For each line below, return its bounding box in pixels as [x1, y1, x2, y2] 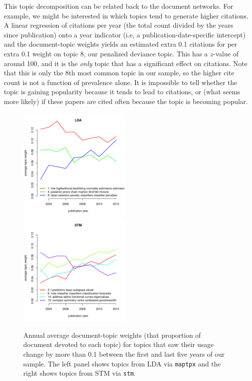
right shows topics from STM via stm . [23, 368, 136, 378]
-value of [213, 48, 239, 58]
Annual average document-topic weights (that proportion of [23, 329, 201, 340]
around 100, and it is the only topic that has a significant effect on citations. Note [4, 58, 248, 68]
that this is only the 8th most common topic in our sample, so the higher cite [4, 68, 235, 78]
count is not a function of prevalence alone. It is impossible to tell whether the [4, 77, 237, 87]
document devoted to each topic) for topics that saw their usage [23, 339, 214, 349]
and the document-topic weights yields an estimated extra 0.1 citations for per [4, 39, 237, 49]
